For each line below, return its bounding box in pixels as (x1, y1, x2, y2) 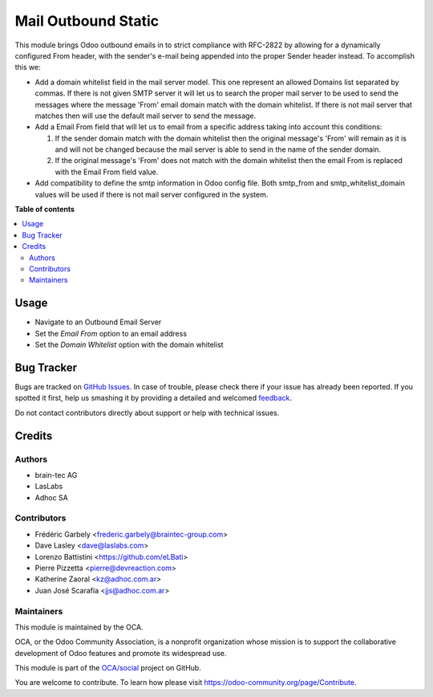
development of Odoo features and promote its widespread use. (14, 648, 227, 658)
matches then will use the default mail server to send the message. (34, 111, 257, 120)
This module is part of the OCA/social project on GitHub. (14, 663, 202, 673)
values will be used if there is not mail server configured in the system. (34, 190, 269, 199)
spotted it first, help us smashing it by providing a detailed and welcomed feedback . (14, 393, 293, 403)
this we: (14, 63, 41, 72)
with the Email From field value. (55, 167, 159, 177)
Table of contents (14, 205, 75, 214)
